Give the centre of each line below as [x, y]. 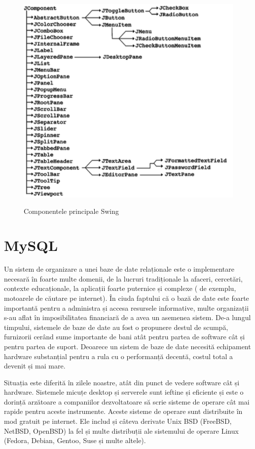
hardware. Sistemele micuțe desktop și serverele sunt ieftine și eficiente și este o [124, 392]
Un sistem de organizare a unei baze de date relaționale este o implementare [119, 269]
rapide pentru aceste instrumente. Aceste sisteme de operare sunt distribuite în [123, 411]
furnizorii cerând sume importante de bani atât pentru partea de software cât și [125, 337]
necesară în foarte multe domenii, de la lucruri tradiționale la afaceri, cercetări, [123, 278]
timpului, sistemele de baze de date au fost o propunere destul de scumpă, [116, 327]
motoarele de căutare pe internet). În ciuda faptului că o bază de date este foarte [127, 298]
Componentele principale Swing [71, 211]
